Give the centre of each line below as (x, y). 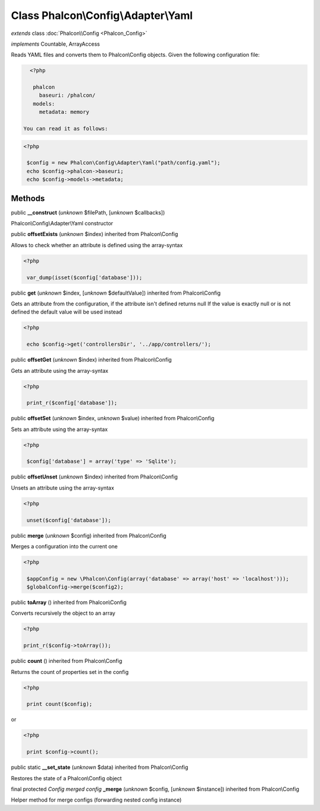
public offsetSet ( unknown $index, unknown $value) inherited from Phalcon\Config (113, 419)
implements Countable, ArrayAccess (55, 44)
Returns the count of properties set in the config (70, 672)
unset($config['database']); (69, 520)
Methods (28, 198)
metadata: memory (64, 112)
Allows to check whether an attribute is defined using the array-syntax (97, 245)
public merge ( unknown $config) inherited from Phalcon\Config (89, 535)
